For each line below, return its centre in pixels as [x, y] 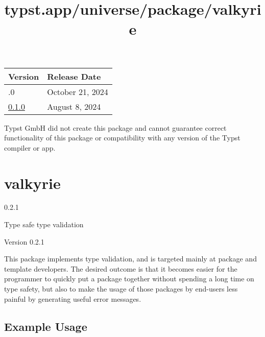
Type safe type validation [44, 224]
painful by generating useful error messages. [73, 298]
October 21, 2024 [78, 91]
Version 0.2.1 [24, 241]
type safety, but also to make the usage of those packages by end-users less [121, 289]
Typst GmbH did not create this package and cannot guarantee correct [115, 127]
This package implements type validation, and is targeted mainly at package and [130, 259]
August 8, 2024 [74, 106]
